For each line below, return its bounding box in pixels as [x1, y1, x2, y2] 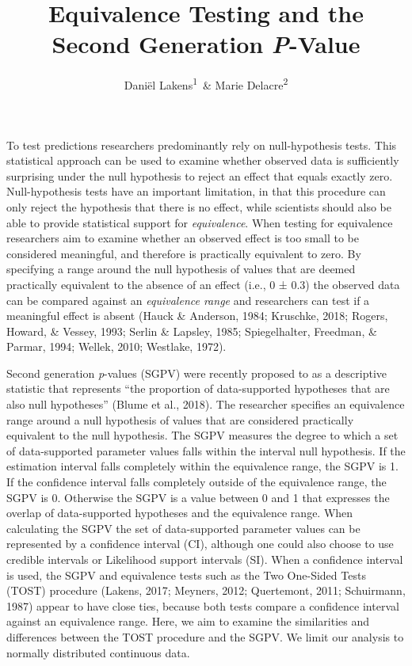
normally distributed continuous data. [6, 644, 190, 660]
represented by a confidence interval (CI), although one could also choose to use [6, 535, 394, 552]
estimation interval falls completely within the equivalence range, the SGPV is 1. [6, 458, 399, 474]
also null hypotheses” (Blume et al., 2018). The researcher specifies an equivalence [6, 396, 405, 413]
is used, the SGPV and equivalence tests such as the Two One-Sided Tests [6, 566, 366, 583]
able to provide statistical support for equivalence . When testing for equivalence [6, 214, 393, 230]
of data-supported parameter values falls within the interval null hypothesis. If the [6, 442, 406, 459]
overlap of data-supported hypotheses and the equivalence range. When [6, 504, 353, 521]
